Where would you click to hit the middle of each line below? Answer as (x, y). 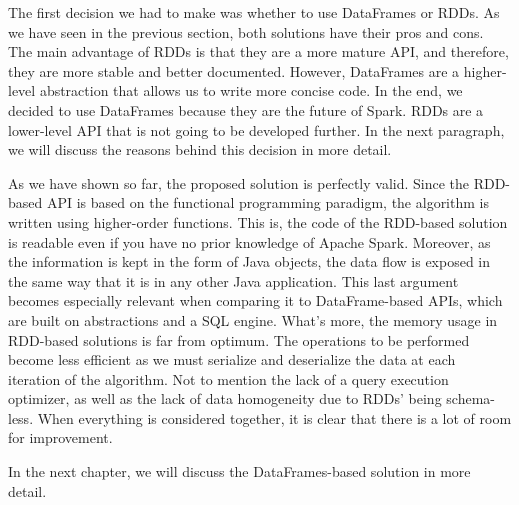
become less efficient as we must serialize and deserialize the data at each (232, 359)
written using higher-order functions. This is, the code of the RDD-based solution (258, 221)
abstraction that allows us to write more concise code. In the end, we (251, 90)
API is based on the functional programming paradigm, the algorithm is (267, 202)
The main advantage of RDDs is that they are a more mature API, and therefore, (258, 51)
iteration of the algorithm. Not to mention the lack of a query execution (228, 378)
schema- (470, 398)
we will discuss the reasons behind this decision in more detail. (200, 149)
